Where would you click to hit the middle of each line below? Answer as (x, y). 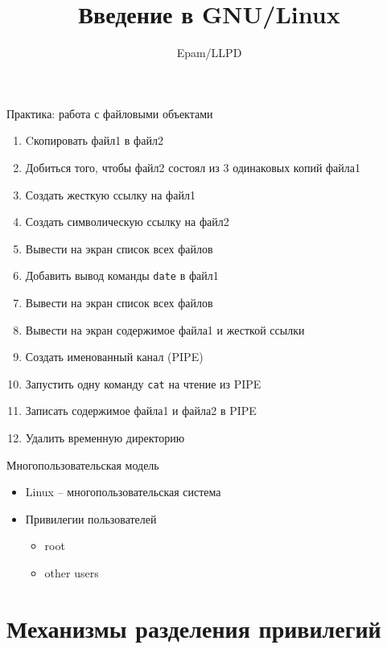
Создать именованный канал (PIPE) (114, 357)
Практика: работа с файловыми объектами (110, 113)
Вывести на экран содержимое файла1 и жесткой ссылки (165, 329)
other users (72, 572)
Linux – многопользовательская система (123, 492)
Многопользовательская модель (83, 464)
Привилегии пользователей (91, 518)
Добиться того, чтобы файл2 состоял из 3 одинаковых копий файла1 (193, 167)
